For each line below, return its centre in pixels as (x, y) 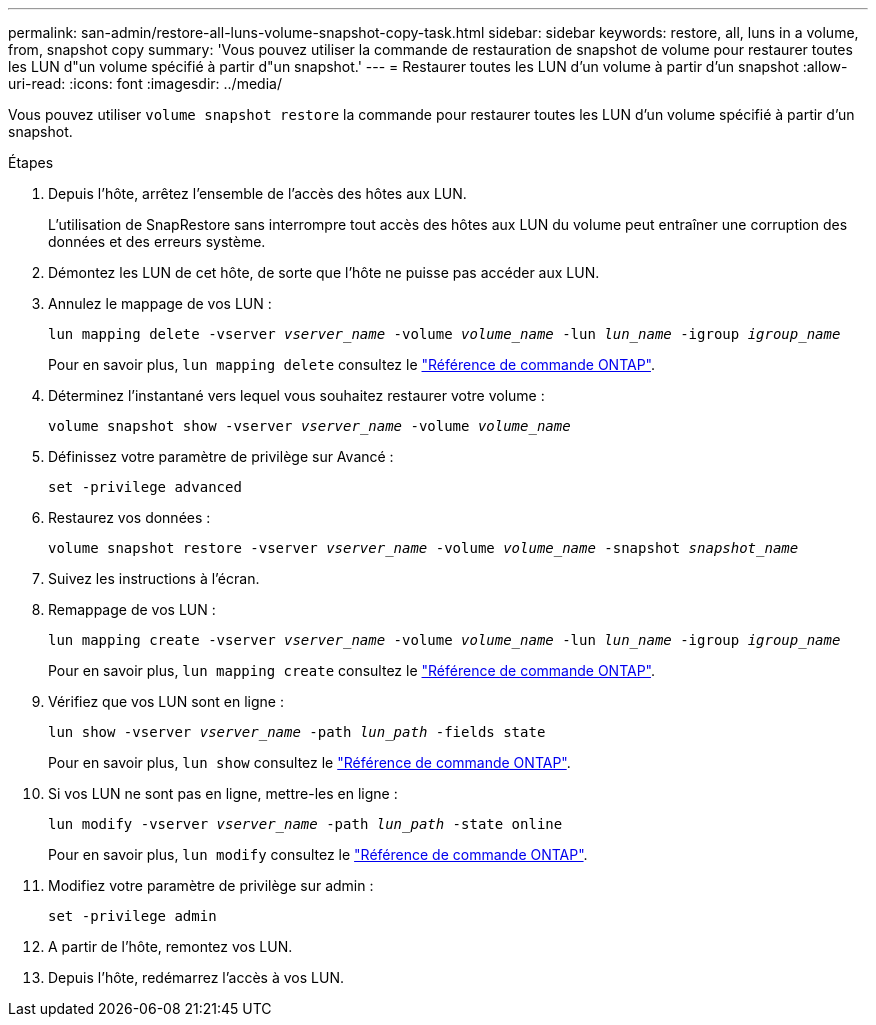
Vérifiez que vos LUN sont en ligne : (166, 701)
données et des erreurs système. (157, 241)
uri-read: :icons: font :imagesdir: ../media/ (145, 83)
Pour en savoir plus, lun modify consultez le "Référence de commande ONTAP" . (318, 854)
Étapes (31, 162)
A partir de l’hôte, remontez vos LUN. (170, 946)
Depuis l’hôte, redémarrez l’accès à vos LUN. (196, 977)
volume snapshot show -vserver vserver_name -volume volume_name (309, 426)
